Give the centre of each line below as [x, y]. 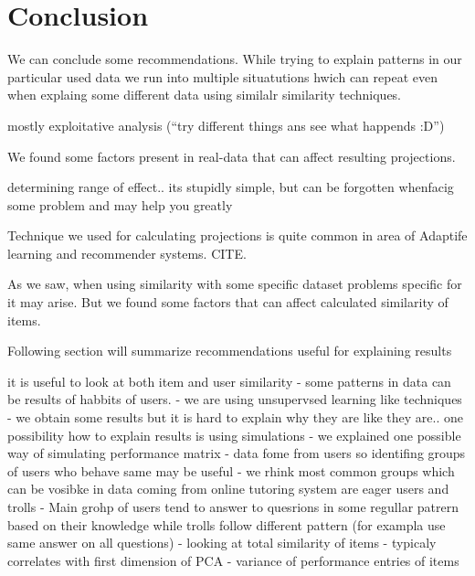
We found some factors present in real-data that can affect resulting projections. [232, 156]
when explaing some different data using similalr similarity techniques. [205, 95]
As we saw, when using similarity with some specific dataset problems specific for [235, 284]
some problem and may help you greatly [120, 204]
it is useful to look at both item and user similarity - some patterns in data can [229, 381]
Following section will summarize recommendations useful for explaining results [230, 351]
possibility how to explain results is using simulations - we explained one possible [234, 435]
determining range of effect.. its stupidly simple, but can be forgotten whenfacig [231, 187]
